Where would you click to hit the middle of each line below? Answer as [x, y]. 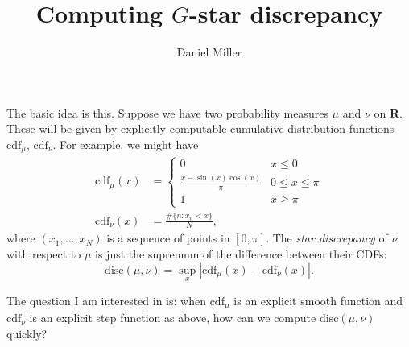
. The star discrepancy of [327, 238]
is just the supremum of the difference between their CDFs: [241, 253]
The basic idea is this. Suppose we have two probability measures [167, 112]
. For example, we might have [126, 144]
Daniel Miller [209, 52]
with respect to [44, 253]
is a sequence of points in [168, 238]
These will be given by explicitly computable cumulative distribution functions [200, 128]
